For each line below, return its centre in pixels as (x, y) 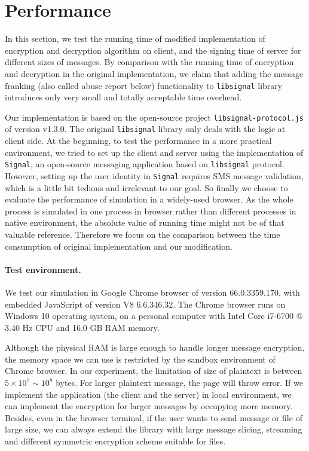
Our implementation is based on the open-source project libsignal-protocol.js (154, 117)
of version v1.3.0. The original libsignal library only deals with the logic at (145, 129)
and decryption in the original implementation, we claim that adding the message (154, 73)
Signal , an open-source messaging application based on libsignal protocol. (145, 164)
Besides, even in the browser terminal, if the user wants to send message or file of (154, 417)
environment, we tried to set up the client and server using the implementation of (154, 152)
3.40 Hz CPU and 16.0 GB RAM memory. (82, 327)
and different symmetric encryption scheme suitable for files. (115, 441)
